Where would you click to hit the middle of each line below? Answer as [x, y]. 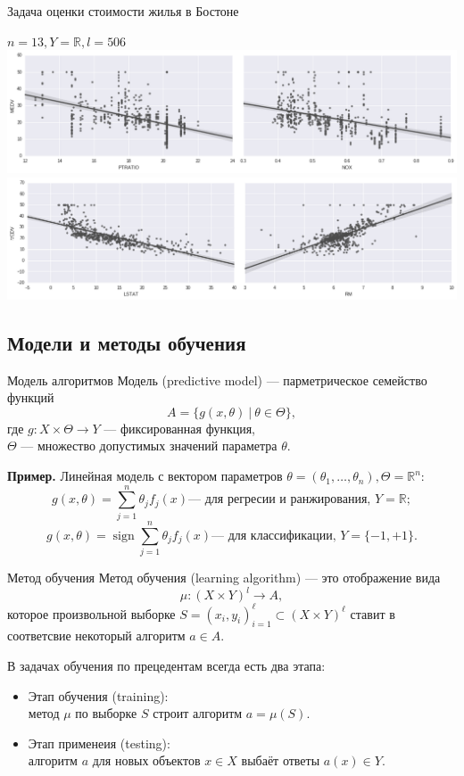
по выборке [106, 713]
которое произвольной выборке [91, 613]
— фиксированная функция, [180, 428]
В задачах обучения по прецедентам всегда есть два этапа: [166, 665]
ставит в [373, 613]
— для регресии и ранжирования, [280, 500]
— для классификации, [274, 536]
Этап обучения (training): [98, 695]
